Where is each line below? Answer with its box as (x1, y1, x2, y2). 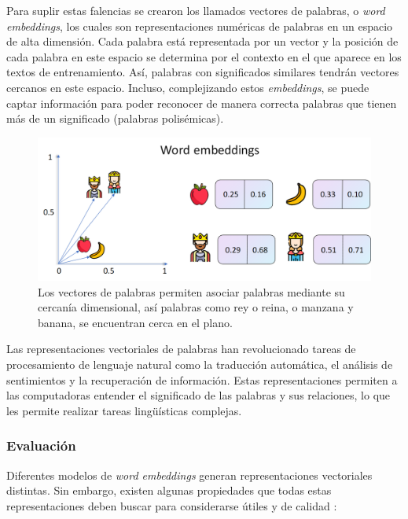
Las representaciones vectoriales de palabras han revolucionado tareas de (6, 340, 356, 357)
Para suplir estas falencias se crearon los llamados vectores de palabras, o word (6, 2, 385, 18)
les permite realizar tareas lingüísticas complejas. (6, 402, 242, 418)
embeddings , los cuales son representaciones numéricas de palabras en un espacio (6, 17, 393, 34)
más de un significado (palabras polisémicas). (6, 110, 224, 127)
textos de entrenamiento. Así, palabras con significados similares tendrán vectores (6, 64, 399, 80)
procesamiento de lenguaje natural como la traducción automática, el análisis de (6, 355, 393, 372)
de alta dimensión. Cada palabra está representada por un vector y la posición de (6, 33, 399, 50)
